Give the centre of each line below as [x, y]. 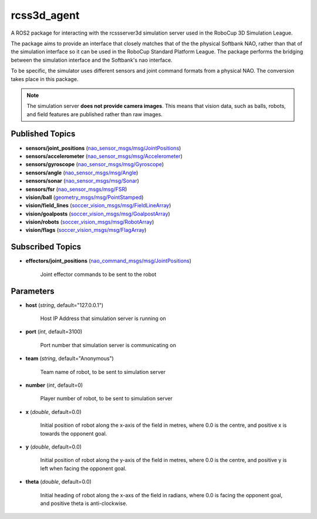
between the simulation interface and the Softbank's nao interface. [92, 60]
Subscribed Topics [46, 247]
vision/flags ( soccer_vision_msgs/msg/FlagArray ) [86, 230]
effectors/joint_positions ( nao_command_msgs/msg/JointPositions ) [109, 261]
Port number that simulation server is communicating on [108, 345]
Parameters [33, 291]
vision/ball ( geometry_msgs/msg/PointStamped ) [85, 197]
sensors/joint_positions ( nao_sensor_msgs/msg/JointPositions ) [103, 148]
